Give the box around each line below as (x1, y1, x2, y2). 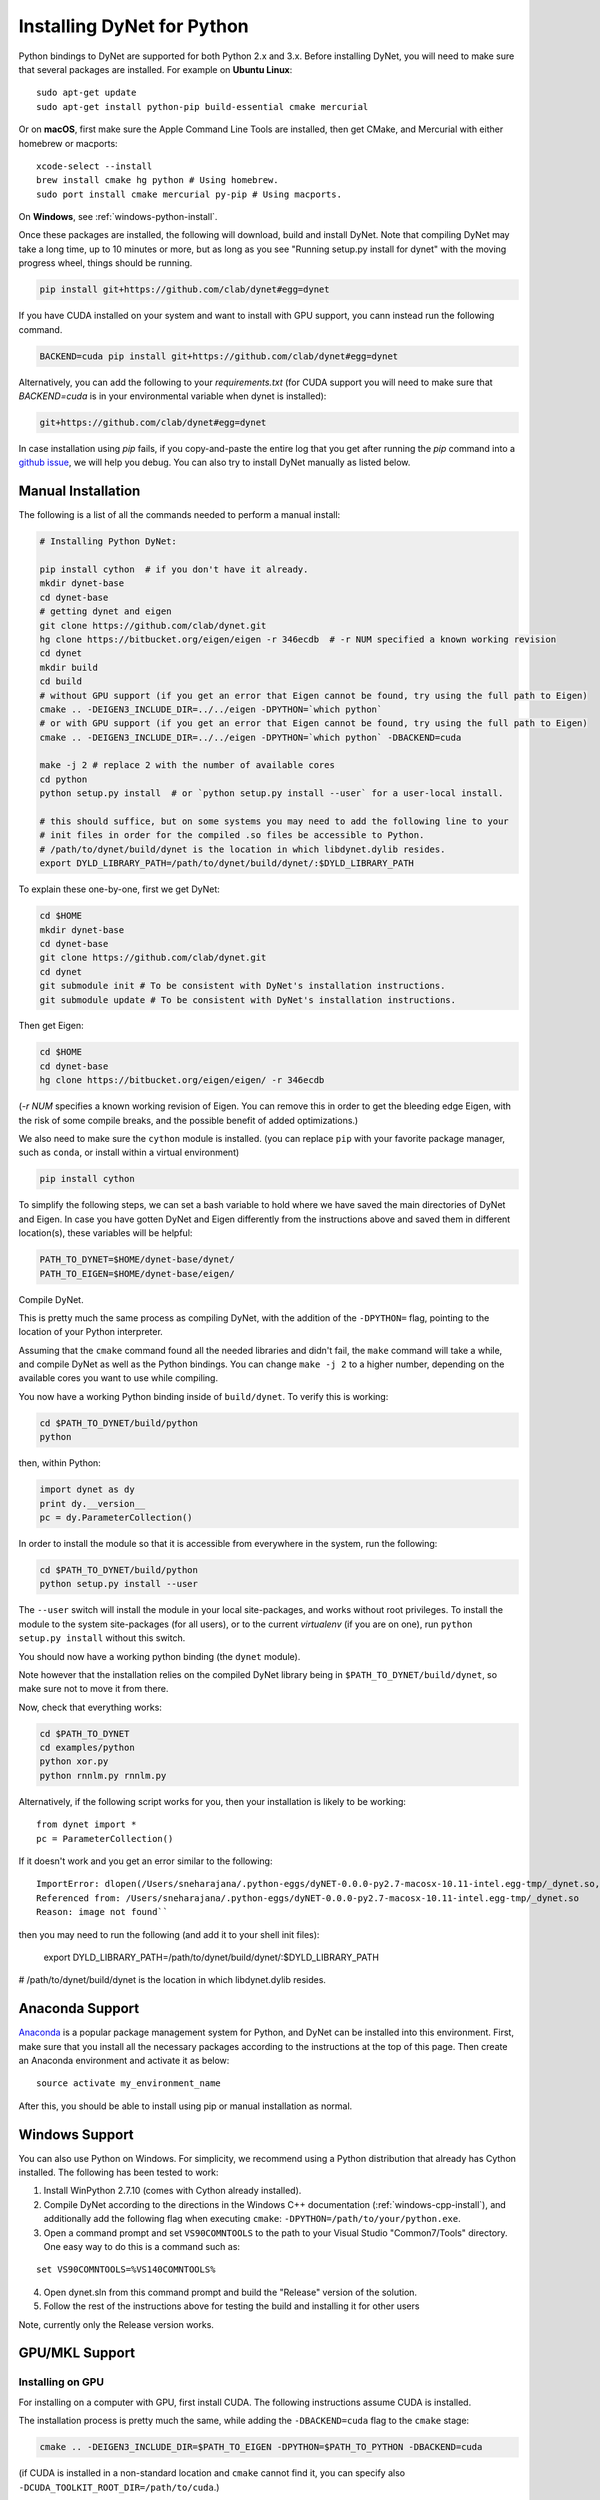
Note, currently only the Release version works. (18, 2318, 215, 2330)
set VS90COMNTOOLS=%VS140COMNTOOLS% (36, 2264, 216, 2275)
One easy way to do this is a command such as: (43, 2241, 240, 2253)
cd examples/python (39, 1742, 135, 1754)
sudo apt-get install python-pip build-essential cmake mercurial (36, 101, 369, 112)
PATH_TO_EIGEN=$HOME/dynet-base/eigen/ (39, 1268, 235, 1279)
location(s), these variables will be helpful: (18, 1227, 193, 1239)
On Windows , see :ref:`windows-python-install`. (18, 211, 218, 223)
